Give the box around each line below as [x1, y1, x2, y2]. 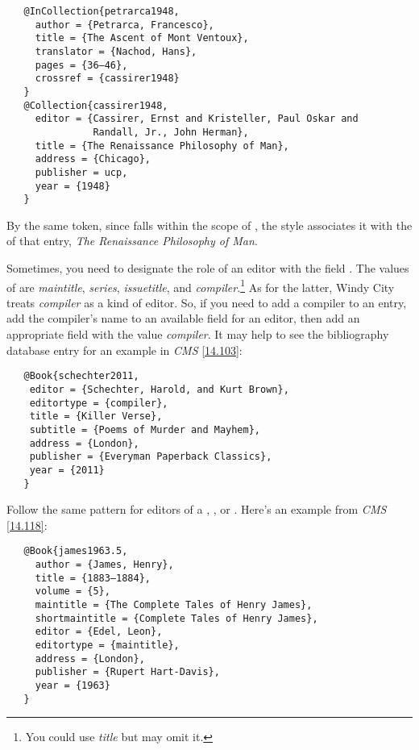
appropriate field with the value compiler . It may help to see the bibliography [6, 326, 389, 343]
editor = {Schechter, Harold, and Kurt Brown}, [29, 383, 289, 395]
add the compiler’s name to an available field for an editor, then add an [6, 310, 360, 327]
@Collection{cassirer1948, [23, 99, 168, 111]
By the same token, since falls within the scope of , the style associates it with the [6, 216, 413, 233]
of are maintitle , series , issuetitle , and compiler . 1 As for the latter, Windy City [6, 276, 395, 295]
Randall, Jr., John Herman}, [93, 126, 249, 138]
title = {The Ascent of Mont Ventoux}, [35, 32, 249, 44]
